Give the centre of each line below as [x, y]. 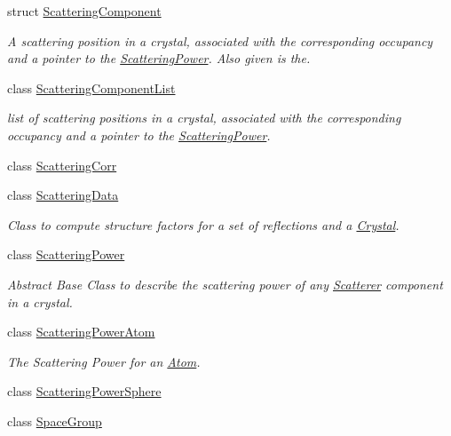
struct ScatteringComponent [84, 11]
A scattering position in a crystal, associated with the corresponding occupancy [220, 40]
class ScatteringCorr [62, 165]
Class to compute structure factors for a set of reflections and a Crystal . [203, 224]
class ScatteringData [63, 195]
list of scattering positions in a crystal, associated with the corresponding [204, 118]
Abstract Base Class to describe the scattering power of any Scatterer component [225, 284]
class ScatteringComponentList [91, 87]
